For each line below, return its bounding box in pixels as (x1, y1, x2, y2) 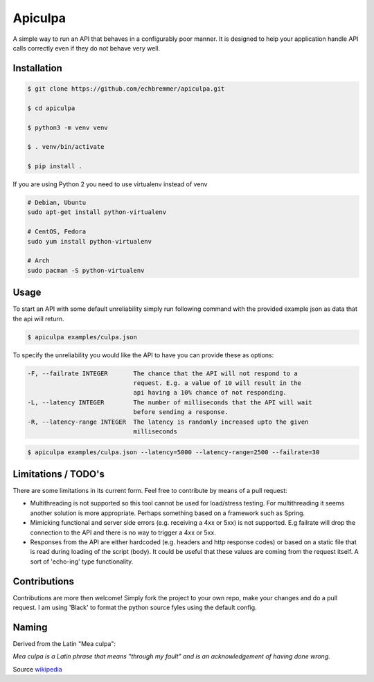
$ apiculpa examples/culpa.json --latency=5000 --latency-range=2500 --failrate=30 (27, 448, 320, 456)
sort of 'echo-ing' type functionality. (30, 557, 134, 566)
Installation (12, 62, 62, 74)
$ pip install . (27, 163, 83, 170)
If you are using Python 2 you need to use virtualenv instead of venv (12, 180, 208, 188)
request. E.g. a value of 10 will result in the (133, 379, 301, 387)
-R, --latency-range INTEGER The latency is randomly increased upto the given (27, 418, 309, 426)
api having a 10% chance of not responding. (133, 388, 287, 397)
